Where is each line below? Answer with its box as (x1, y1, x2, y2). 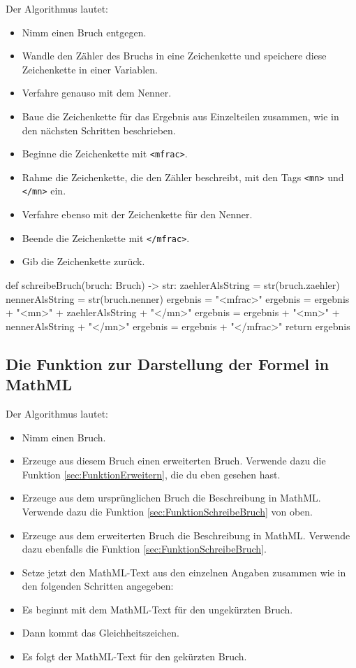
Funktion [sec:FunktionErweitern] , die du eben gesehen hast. (22, 467, 281, 481)
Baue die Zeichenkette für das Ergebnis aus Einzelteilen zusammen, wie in (22, 108, 339, 123)
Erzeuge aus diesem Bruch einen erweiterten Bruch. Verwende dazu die (22, 453, 326, 468)
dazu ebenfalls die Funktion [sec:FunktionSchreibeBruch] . (22, 541, 267, 556)
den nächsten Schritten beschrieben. (22, 122, 176, 137)
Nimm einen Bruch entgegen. (22, 24, 147, 39)
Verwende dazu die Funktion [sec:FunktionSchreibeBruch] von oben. (22, 504, 313, 518)
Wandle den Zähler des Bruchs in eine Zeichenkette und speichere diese (22, 48, 327, 63)
